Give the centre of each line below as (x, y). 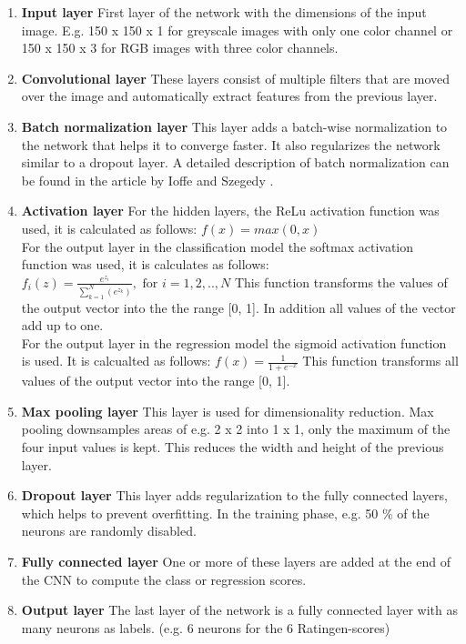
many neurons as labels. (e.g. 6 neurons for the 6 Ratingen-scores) (206, 627)
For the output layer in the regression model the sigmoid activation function (234, 342)
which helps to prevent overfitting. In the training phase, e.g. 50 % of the (225, 513)
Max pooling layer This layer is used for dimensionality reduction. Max (228, 411)
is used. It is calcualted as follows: (116, 361)
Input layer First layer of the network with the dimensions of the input (224, 12)
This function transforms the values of (341, 282)
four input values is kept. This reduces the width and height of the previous (233, 446)
